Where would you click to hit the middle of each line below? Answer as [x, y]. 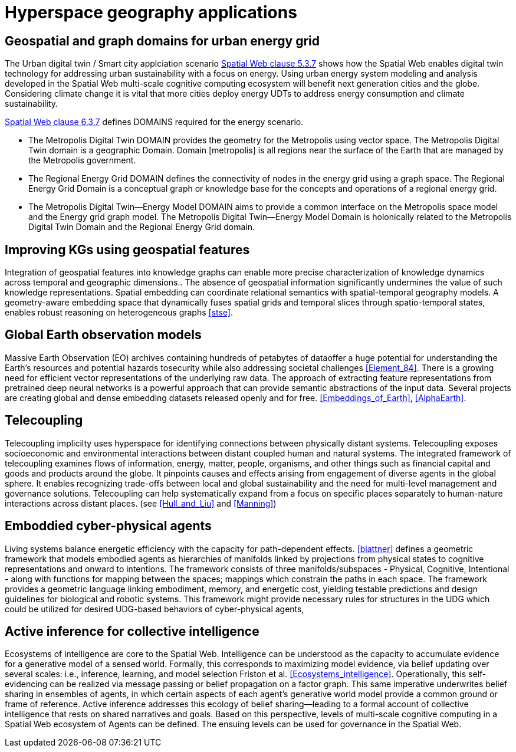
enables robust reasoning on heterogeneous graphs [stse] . [119, 313]
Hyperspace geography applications [151, 12]
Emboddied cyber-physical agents [108, 526]
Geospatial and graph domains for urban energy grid [162, 41]
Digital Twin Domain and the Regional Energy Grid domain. [142, 227]
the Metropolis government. [82, 160]
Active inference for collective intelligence [132, 631]
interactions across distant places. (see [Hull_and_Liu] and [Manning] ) [141, 503]
